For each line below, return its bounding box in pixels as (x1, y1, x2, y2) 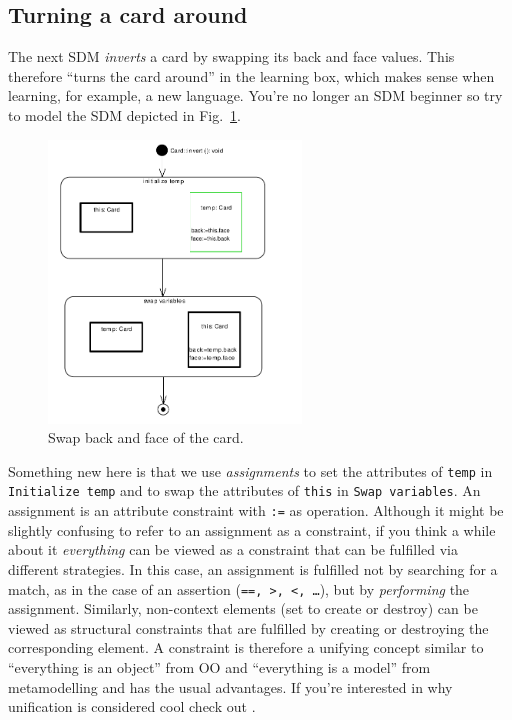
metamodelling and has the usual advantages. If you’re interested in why (8, 676, 453, 697)
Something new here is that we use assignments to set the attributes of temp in (8, 460, 493, 481)
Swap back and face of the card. (48, 427, 244, 448)
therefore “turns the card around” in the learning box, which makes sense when (8, 65, 495, 86)
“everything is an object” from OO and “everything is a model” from (8, 656, 431, 677)
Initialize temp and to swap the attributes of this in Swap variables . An (8, 480, 481, 501)
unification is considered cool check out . (8, 696, 256, 717)
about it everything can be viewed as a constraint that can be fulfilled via (8, 539, 458, 560)
